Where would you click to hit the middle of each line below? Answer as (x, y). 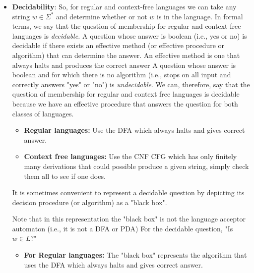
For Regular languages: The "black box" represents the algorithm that (135, 255)
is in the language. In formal (200, 16)
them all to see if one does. (65, 176)
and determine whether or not (101, 16)
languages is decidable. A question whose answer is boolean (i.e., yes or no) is (129, 35)
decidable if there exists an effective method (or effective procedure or (118, 45)
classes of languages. (43, 113)
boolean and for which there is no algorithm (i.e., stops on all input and (122, 75)
